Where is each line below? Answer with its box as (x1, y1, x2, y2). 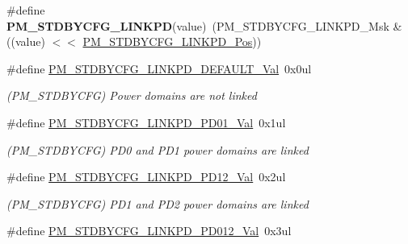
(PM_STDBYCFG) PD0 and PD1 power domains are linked (6, 141, 309, 158)
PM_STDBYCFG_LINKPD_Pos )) (82, 33, 262, 50)
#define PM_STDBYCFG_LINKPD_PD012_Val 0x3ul (6, 222, 292, 239)
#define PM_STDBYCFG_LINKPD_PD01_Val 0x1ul (6, 114, 286, 130)
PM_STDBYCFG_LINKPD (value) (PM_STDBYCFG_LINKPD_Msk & (6, 17, 402, 34)
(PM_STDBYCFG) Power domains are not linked (6, 87, 257, 104)
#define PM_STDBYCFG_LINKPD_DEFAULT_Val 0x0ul (6, 60, 312, 77)
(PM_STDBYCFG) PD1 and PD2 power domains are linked (6, 195, 309, 212)
